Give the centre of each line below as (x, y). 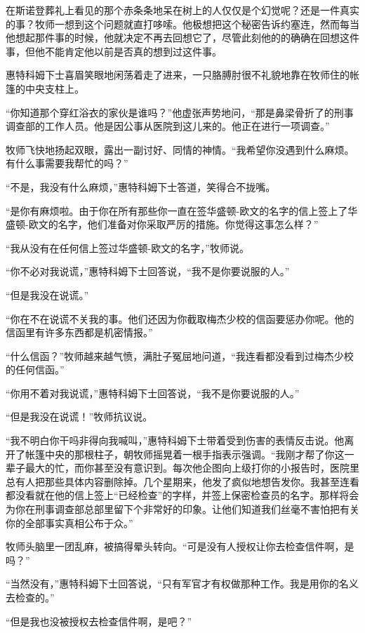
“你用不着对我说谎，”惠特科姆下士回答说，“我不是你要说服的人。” (153, 393)
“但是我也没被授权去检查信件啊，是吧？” (99, 621)
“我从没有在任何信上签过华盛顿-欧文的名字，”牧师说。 (127, 247)
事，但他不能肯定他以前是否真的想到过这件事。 (114, 51)
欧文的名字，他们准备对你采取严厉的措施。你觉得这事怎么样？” (173, 224)
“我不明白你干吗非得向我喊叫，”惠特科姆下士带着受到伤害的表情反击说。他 (175, 440)
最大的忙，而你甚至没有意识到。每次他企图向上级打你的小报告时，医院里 (192, 468)
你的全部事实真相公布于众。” (69, 522)
